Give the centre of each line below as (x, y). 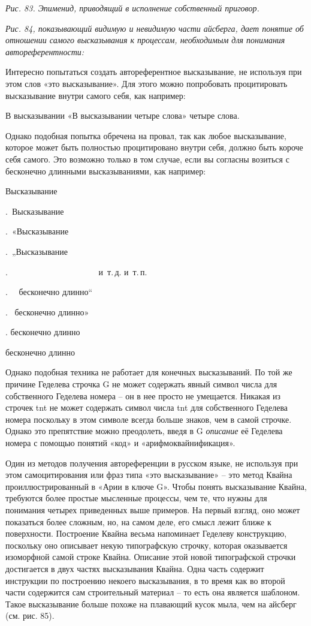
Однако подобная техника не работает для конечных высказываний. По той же (149, 372)
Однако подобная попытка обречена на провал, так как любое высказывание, (146, 135)
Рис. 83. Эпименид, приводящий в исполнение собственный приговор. (132, 8)
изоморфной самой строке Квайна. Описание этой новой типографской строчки (151, 557)
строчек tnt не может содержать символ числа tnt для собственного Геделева (147, 407)
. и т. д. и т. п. (76, 271)
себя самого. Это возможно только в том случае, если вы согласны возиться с (147, 159)
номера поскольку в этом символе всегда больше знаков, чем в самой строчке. (149, 419)
